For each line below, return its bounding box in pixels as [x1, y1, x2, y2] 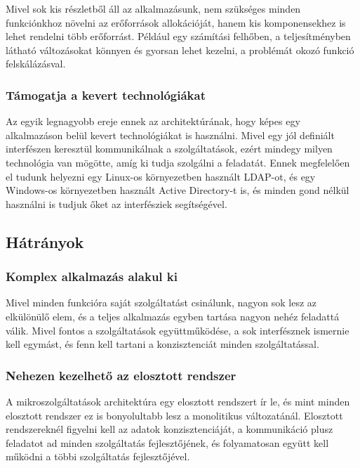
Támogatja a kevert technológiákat [6, 86, 206, 103]
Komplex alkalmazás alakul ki [6, 268, 178, 285]
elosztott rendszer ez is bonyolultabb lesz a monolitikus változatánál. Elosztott [6, 408, 343, 422]
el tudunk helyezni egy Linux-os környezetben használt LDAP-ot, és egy [6, 169, 316, 183]
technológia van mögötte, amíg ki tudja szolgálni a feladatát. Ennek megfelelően [6, 155, 350, 169]
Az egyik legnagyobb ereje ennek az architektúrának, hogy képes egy [6, 114, 300, 129]
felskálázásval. [6, 56, 66, 71]
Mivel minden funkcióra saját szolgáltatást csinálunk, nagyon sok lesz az [6, 295, 317, 310]
